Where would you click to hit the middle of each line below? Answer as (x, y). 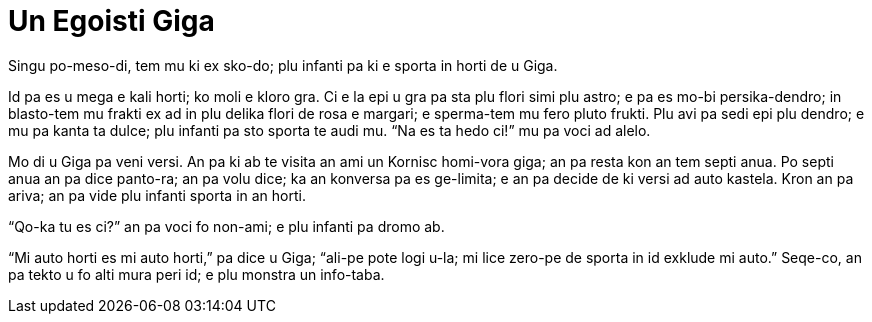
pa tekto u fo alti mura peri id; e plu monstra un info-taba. (196, 274)
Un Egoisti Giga (111, 21)
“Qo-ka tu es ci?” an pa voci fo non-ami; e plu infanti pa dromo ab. (226, 226)
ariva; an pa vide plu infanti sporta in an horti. (157, 195)
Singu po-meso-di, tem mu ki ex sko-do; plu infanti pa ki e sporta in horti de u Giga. (283, 65)
